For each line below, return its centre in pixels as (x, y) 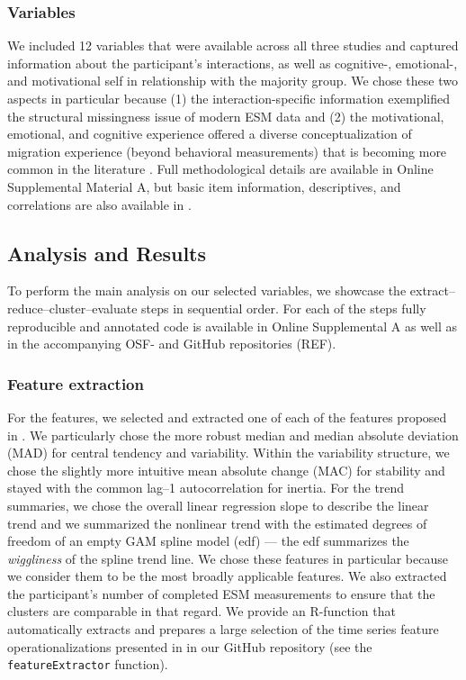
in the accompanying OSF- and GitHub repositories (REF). (172, 344)
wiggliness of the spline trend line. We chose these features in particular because (228, 558)
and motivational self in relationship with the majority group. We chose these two (233, 81)
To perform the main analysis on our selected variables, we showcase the (207, 290)
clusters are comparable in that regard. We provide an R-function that (202, 611)
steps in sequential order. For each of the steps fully (284, 308)
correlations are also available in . (99, 204)
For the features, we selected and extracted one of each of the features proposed (227, 417)
